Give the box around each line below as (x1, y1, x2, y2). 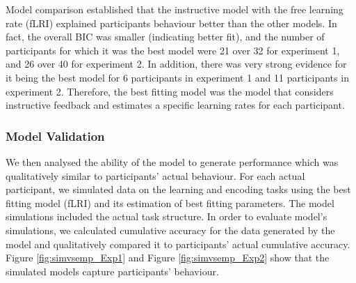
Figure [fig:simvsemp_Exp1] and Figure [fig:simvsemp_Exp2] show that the (6, 250, 330, 265)
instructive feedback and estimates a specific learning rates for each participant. (6, 98, 345, 112)
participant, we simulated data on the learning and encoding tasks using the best (6, 182, 351, 197)
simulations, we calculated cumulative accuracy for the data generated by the (6, 222, 335, 237)
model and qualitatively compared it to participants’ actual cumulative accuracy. (6, 236, 350, 251)
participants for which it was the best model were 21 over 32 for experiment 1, (6, 43, 340, 57)
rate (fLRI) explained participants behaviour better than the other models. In (6, 15, 337, 30)
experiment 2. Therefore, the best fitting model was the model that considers (6, 84, 334, 98)
